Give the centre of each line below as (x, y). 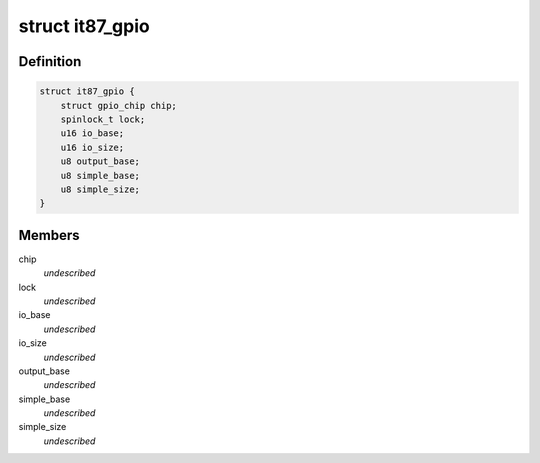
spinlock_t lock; (103, 119)
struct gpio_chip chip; (118, 105)
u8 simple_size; (100, 189)
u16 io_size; (92, 147)
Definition (50, 61)
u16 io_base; (92, 133)
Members (49, 235)
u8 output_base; (100, 161)
